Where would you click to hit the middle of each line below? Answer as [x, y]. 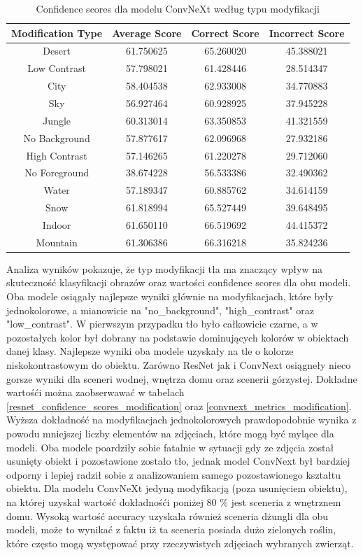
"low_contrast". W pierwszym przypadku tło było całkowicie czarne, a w [162, 324]
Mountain [57, 242]
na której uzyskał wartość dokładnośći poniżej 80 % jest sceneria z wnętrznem [174, 501]
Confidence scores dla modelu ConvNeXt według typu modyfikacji [178, 8]
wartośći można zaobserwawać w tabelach [95, 392]
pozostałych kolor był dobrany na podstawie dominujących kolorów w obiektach [178, 337]
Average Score [147, 33]
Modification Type [57, 33]
